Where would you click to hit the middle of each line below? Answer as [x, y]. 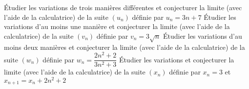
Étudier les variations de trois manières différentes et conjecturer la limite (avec [123, 7]
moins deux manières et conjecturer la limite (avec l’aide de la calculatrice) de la [124, 47]
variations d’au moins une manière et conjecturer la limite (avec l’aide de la [117, 26]
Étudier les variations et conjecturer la [176, 59]
